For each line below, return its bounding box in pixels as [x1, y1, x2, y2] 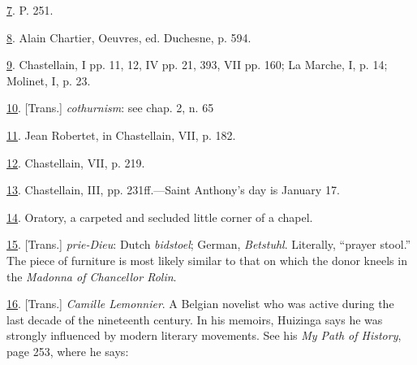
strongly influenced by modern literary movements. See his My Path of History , [6, 327, 402, 344]
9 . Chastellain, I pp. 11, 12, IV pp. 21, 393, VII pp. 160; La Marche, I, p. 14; [6, 56, 388, 73]
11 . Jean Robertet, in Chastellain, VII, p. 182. [6, 126, 236, 143]
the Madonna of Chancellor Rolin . [6, 267, 177, 285]
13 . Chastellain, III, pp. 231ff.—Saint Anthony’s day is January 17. [6, 181, 340, 198]
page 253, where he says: [6, 342, 129, 359]
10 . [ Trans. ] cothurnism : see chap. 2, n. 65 [6, 99, 214, 116]
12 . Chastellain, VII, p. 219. [6, 154, 145, 171]
